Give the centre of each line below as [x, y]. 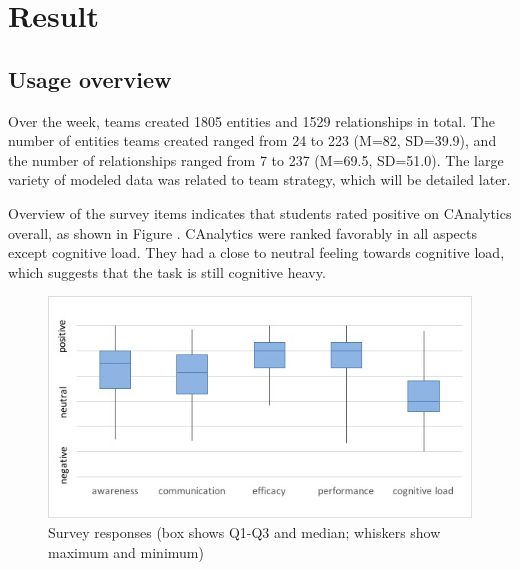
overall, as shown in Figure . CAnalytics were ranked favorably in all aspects [242, 232]
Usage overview [90, 78]
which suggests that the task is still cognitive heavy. [167, 271]
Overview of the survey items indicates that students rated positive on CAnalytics [260, 212]
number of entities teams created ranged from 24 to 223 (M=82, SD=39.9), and [252, 140]
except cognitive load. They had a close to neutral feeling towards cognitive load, [256, 252]
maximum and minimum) [126, 551]
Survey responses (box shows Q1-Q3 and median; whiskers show [244, 531]
